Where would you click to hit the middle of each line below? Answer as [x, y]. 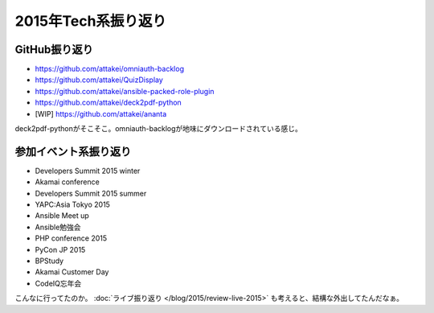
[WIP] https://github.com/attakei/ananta [101, 113]
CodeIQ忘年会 [58, 283]
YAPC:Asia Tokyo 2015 [72, 204]
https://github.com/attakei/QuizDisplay [99, 80]
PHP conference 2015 [71, 238]
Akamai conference [67, 182]
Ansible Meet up [62, 216]
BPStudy [49, 261]
